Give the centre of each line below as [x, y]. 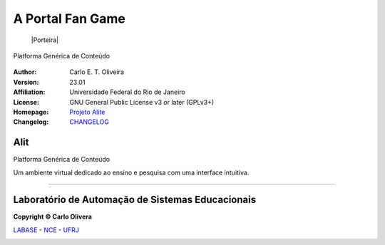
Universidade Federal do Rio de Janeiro [127, 92]
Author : [25, 72]
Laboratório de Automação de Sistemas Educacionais [135, 200]
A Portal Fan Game [70, 19]
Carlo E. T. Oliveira [97, 72]
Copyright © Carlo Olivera [53, 217]
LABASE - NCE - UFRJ [46, 230]
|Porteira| [45, 40]
